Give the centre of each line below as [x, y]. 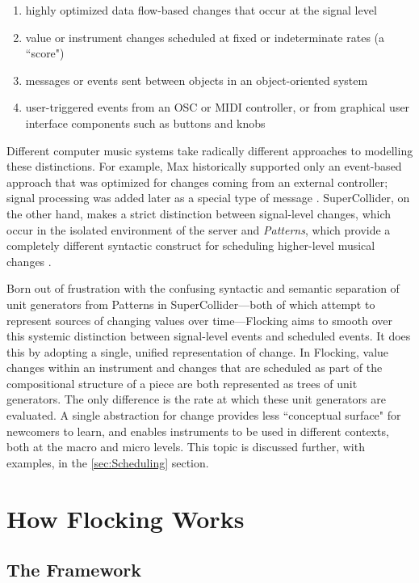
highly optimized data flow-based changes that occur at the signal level [201, 10]
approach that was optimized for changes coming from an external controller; [197, 182]
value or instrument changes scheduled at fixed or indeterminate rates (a [205, 37]
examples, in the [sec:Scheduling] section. [108, 462]
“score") [45, 53]
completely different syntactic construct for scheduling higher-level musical [191, 245]
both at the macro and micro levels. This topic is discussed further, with [186, 447]
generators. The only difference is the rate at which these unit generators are [196, 399]
